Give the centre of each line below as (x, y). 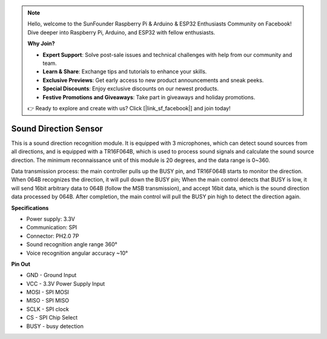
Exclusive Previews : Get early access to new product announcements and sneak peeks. (153, 80)
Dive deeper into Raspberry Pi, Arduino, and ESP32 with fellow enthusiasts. (121, 32)
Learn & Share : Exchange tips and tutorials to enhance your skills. (125, 72)
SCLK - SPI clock (48, 309)
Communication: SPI (52, 227)
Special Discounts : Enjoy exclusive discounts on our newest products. (131, 89)
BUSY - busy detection (55, 326)
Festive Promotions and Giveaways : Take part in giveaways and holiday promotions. (149, 97)
